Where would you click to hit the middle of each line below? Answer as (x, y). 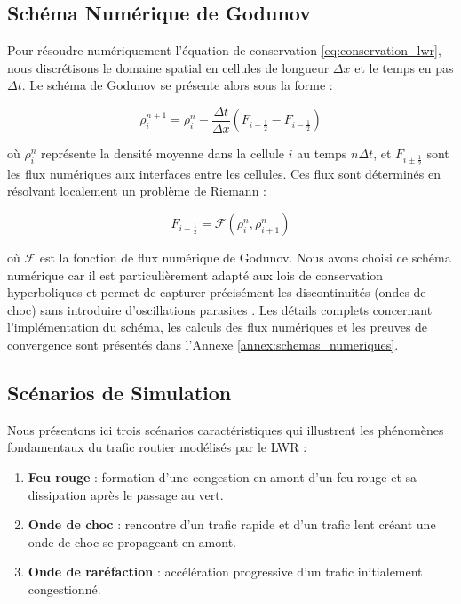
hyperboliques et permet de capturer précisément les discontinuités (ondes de (217, 292)
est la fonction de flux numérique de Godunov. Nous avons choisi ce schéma (245, 258)
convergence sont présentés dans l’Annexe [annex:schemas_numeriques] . (203, 345)
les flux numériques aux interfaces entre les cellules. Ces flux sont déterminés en (224, 173)
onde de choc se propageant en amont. (132, 541)
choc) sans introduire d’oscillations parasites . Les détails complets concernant (220, 309)
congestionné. (64, 588)
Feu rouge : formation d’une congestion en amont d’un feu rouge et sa (223, 477)
